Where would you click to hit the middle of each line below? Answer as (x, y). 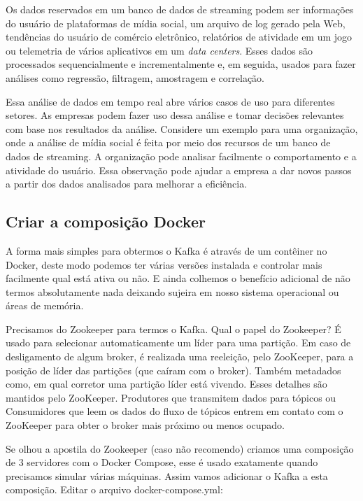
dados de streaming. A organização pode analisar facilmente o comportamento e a (181, 156)
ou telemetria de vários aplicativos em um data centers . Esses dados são (159, 50)
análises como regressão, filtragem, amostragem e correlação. (135, 77)
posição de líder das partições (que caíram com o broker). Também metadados (173, 370)
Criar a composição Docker (106, 221)
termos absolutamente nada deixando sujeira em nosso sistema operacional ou (172, 291)
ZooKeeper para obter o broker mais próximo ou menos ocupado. (145, 425)
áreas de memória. (45, 305)
